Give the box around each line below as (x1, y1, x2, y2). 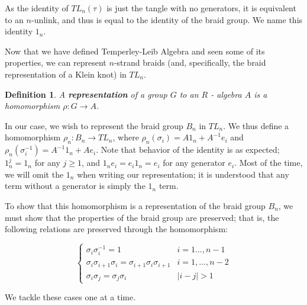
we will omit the (5, 168, 64, 180)
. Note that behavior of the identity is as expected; (96, 143, 280, 156)
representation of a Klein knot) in (5, 68, 127, 80)
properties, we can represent (5, 56, 106, 69)
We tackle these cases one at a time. (5, 291, 136, 303)
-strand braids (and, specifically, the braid (114, 56, 266, 69)
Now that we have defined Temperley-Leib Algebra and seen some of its (5, 44, 265, 57)
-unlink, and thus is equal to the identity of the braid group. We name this (31, 13, 303, 25)
